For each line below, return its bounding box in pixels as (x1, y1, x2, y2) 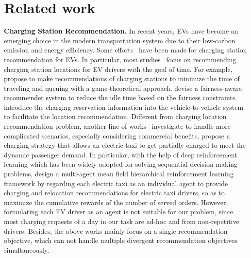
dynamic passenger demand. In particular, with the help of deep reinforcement (4, 149, 237, 159)
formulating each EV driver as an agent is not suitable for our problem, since (4, 206, 234, 217)
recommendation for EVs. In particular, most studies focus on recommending (4, 54, 236, 64)
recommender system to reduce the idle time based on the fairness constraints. (4, 92, 237, 103)
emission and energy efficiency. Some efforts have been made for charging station (4, 45, 247, 55)
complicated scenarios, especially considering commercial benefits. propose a (4, 130, 230, 140)
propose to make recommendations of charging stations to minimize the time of (4, 73, 240, 84)
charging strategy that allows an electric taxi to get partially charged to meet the (4, 140, 246, 150)
